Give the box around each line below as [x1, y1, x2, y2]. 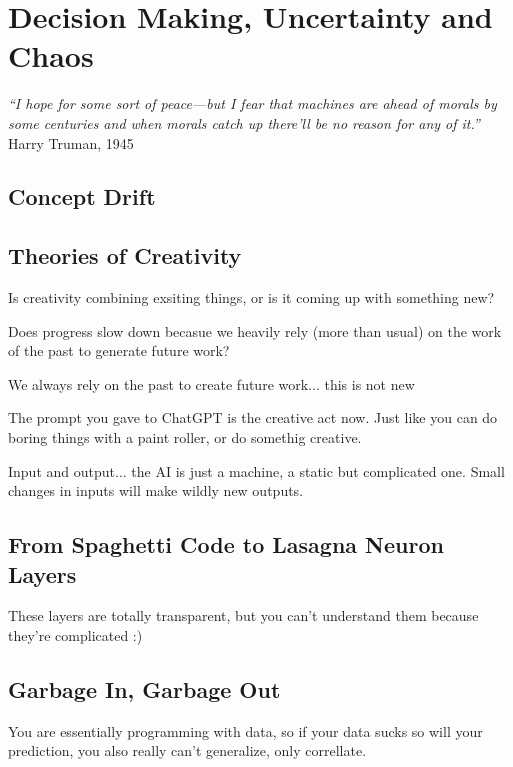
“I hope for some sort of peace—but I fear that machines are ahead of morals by [8, 93, 497, 114]
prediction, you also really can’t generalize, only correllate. [8, 740, 367, 761]
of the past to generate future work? [8, 340, 230, 361]
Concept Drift [8, 181, 156, 212]
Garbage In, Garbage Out [8, 674, 281, 704]
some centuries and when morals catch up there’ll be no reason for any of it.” [8, 112, 480, 133]
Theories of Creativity [8, 240, 242, 271]
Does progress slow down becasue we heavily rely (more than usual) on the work [8, 320, 502, 341]
